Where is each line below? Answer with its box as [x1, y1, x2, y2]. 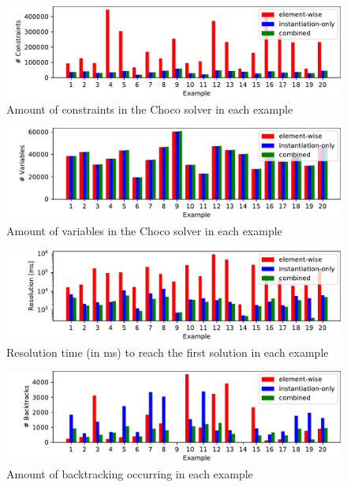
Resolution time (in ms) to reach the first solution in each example [6, 343, 329, 360]
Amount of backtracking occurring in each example [6, 465, 253, 481]
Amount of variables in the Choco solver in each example [6, 222, 282, 238]
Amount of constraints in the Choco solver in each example [6, 100, 293, 117]
